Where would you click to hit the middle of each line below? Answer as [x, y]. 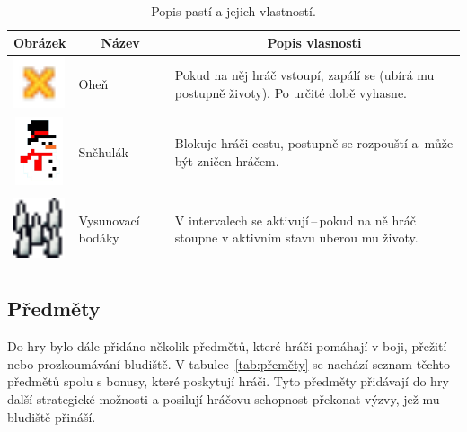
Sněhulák [103, 152]
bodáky [99, 238]
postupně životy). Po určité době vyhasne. [291, 93]
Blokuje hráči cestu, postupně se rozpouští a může [314, 143]
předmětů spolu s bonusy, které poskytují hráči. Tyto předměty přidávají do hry [228, 381]
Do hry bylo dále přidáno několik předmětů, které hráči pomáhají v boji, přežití [227, 346]
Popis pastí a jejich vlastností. [233, 11]
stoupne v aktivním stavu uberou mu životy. [296, 238]
